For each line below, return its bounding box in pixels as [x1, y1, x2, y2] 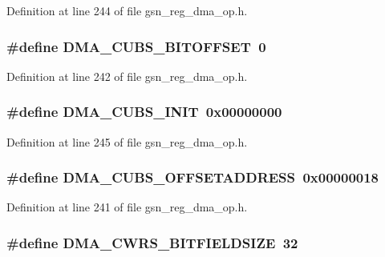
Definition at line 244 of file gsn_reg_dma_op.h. [6, 2, 248, 18]
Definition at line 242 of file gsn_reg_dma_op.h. [6, 67, 248, 84]
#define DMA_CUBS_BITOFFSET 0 [6, 36, 266, 56]
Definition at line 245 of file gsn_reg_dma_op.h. [6, 133, 248, 150]
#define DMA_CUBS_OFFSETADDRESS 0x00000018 [6, 167, 379, 187]
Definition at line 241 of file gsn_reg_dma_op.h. [6, 199, 248, 215]
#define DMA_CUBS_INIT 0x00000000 [6, 102, 282, 122]
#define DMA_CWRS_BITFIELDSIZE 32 [6, 232, 298, 252]
